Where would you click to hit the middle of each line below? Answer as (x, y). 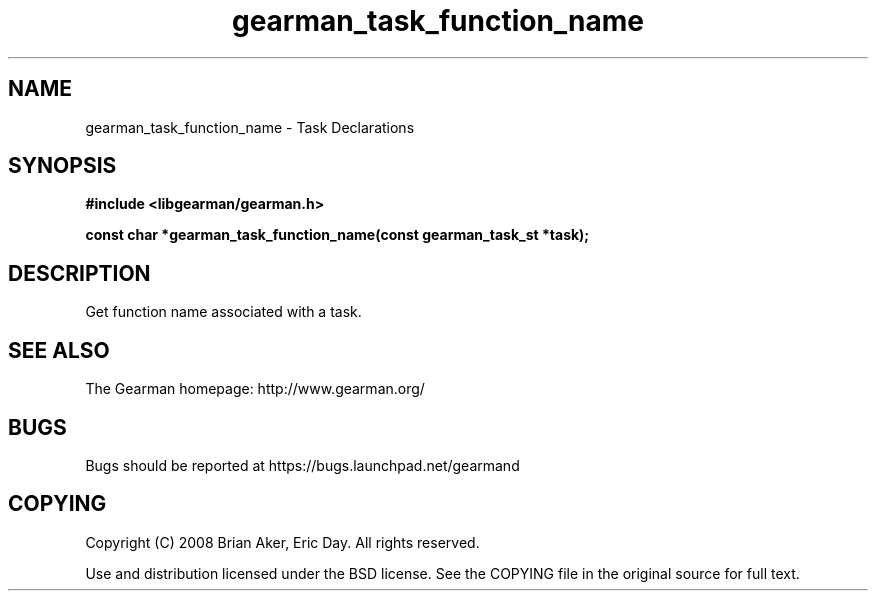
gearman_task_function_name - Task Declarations (250, 127)
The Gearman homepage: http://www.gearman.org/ (255, 389)
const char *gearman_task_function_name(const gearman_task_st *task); (337, 235)
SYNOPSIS (62, 166)
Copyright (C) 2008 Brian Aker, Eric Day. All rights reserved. (282, 542)
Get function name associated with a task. (223, 312)
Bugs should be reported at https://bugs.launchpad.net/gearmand (302, 465)
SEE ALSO (59, 350)
